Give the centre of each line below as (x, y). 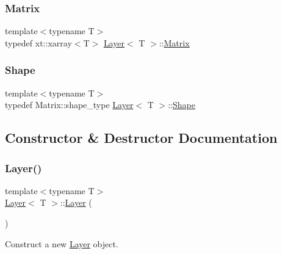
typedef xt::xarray (38, 42)
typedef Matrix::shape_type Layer (69, 105)
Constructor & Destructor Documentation (141, 138)
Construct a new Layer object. (62, 243)
